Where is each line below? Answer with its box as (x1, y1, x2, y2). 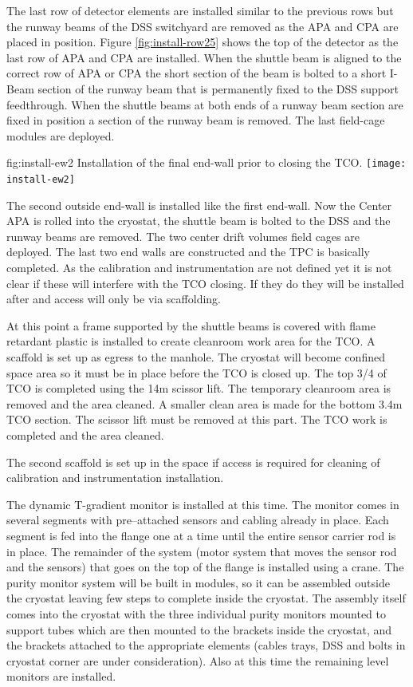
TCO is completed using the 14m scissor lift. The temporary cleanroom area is (6, 380, 391, 397)
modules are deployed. (6, 127, 115, 144)
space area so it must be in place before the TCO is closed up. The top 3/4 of (6, 364, 387, 381)
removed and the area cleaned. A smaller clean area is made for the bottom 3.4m (6, 395, 403, 412)
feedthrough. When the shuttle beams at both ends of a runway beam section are (6, 96, 403, 113)
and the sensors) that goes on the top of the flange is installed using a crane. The (6, 559, 404, 575)
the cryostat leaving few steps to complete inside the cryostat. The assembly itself (6, 590, 406, 606)
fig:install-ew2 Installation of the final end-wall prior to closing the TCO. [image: (6, 154, 407, 171)
